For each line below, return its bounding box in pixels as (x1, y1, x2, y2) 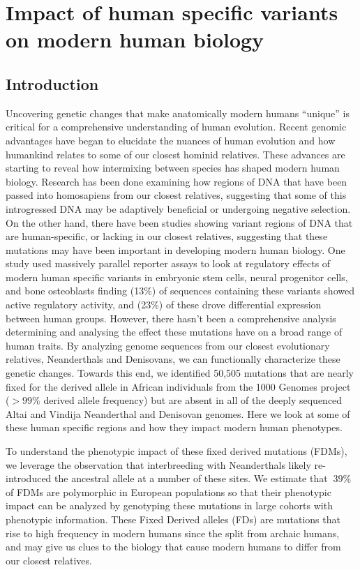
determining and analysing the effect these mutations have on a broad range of (6, 324, 343, 339)
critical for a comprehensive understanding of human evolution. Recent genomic (6, 119, 347, 134)
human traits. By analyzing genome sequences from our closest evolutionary (6, 338, 330, 352)
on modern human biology (6, 25, 264, 54)
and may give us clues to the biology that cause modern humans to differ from (6, 539, 341, 554)
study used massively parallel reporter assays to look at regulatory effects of (6, 256, 331, 271)
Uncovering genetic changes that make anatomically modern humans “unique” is (6, 105, 350, 120)
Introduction (6, 73, 99, 94)
